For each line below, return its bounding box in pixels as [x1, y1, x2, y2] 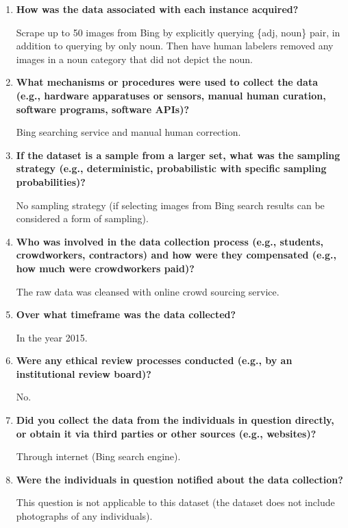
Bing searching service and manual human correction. [16, 125, 241, 139]
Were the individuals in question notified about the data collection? [16, 472, 343, 486]
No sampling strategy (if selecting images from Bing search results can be [16, 197, 325, 212]
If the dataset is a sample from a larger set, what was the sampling [16, 147, 340, 162]
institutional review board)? [16, 366, 151, 381]
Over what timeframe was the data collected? [16, 307, 236, 322]
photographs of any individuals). [16, 509, 153, 523]
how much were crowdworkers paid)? [16, 261, 195, 275]
